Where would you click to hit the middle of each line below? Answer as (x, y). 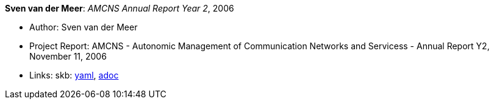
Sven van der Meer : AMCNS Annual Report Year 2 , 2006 (120, 8)
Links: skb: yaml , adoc (74, 75)
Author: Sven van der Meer (84, 27)
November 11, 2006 (68, 56)
